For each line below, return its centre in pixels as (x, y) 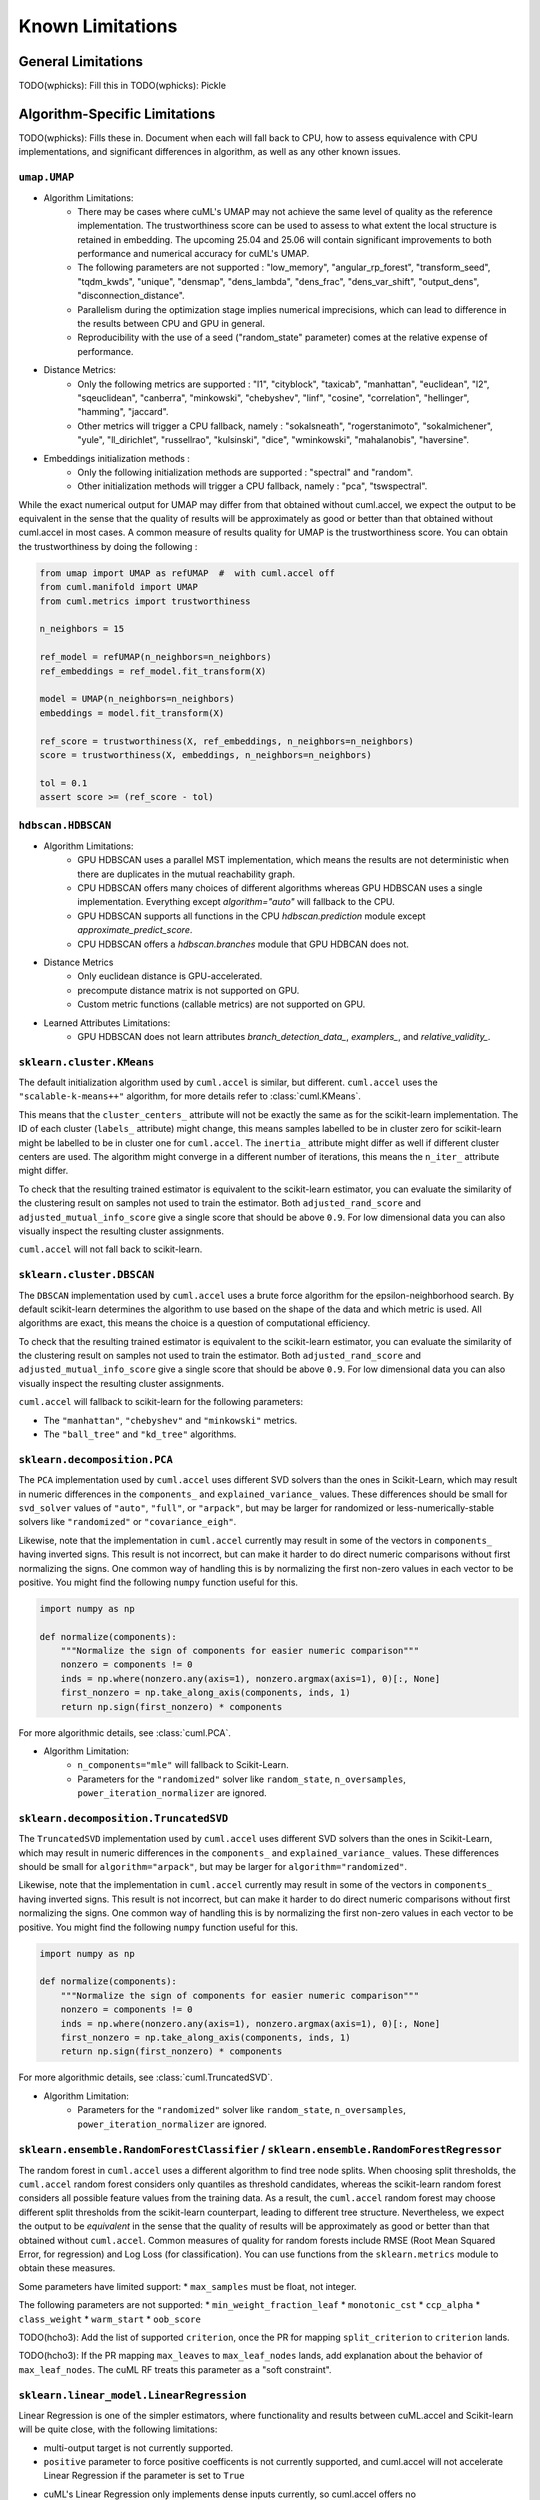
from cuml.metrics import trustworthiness (145, 601)
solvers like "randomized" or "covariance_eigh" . (127, 1522)
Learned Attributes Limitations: (107, 1022)
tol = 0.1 (63, 783)
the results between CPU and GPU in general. (171, 324)
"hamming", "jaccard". (123, 412)
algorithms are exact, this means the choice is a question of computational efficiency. (194, 1323)
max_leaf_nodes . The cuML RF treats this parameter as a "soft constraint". (175, 2369)
